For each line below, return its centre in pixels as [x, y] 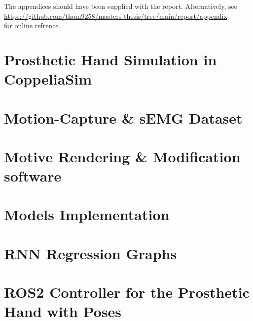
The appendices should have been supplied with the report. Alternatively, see [121, 6]
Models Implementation [87, 214]
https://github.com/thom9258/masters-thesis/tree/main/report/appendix [116, 16]
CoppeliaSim [48, 79]
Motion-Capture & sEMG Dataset [123, 117]
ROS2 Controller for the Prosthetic [127, 292]
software [33, 176]
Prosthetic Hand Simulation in [110, 59]
